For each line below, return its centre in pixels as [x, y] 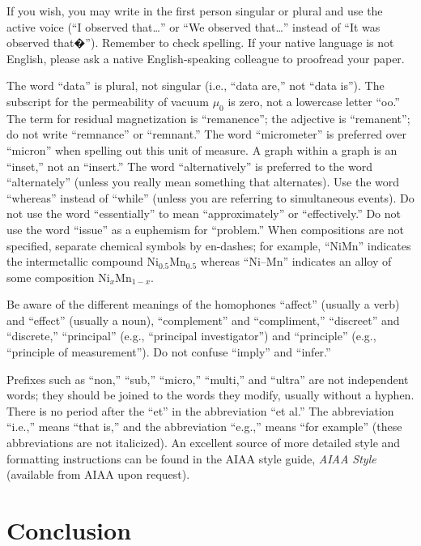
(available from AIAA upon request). [98, 474]
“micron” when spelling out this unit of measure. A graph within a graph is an [202, 149]
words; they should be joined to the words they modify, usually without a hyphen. [210, 395]
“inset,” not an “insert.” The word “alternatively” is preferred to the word [189, 166]
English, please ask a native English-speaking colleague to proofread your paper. [206, 58]
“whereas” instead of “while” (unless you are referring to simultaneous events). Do [210, 197]
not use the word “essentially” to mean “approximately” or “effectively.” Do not [204, 213]
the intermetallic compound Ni [83, 261]
